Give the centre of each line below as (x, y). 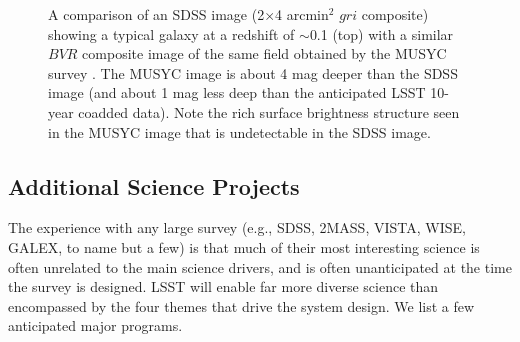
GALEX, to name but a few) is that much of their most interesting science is (244, 246)
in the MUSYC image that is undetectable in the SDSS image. (239, 131)
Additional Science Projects (154, 185)
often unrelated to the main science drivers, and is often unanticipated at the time (260, 266)
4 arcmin (302, 14)
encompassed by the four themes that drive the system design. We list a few (241, 305)
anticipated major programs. (95, 325)
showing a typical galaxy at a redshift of (171, 33)
